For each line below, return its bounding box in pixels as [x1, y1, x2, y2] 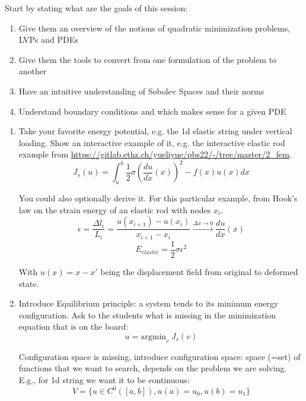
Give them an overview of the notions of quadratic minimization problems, [18, 21, 291, 34]
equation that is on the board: [18, 320, 129, 333]
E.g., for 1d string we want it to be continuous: [18, 373, 190, 386]
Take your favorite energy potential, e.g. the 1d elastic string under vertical [18, 125, 292, 137]
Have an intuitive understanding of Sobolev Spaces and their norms [18, 84, 264, 97]
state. [18, 277, 39, 289]
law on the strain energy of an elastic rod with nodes [18, 203, 211, 216]
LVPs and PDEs [18, 33, 78, 46]
